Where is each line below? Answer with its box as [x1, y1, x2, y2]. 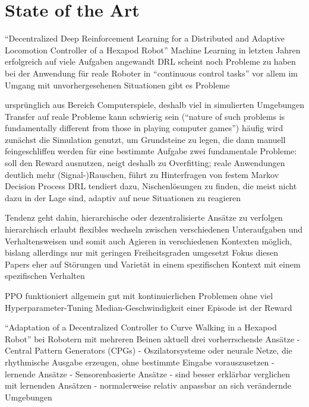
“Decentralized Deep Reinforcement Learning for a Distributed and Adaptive [5, 32, 285, 44]
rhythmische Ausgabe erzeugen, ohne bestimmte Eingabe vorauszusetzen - [5, 355, 275, 368]
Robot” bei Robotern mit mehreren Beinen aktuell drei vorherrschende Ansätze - [5, 332, 300, 345]
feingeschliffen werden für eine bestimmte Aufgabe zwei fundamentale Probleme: [5, 145, 297, 157]
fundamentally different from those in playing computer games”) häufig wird [5, 122, 283, 134]
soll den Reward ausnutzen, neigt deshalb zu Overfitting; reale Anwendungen [5, 157, 285, 169]
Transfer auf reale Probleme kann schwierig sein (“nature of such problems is [5, 110, 285, 122]
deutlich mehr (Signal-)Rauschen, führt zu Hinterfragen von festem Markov [5, 168, 279, 180]
